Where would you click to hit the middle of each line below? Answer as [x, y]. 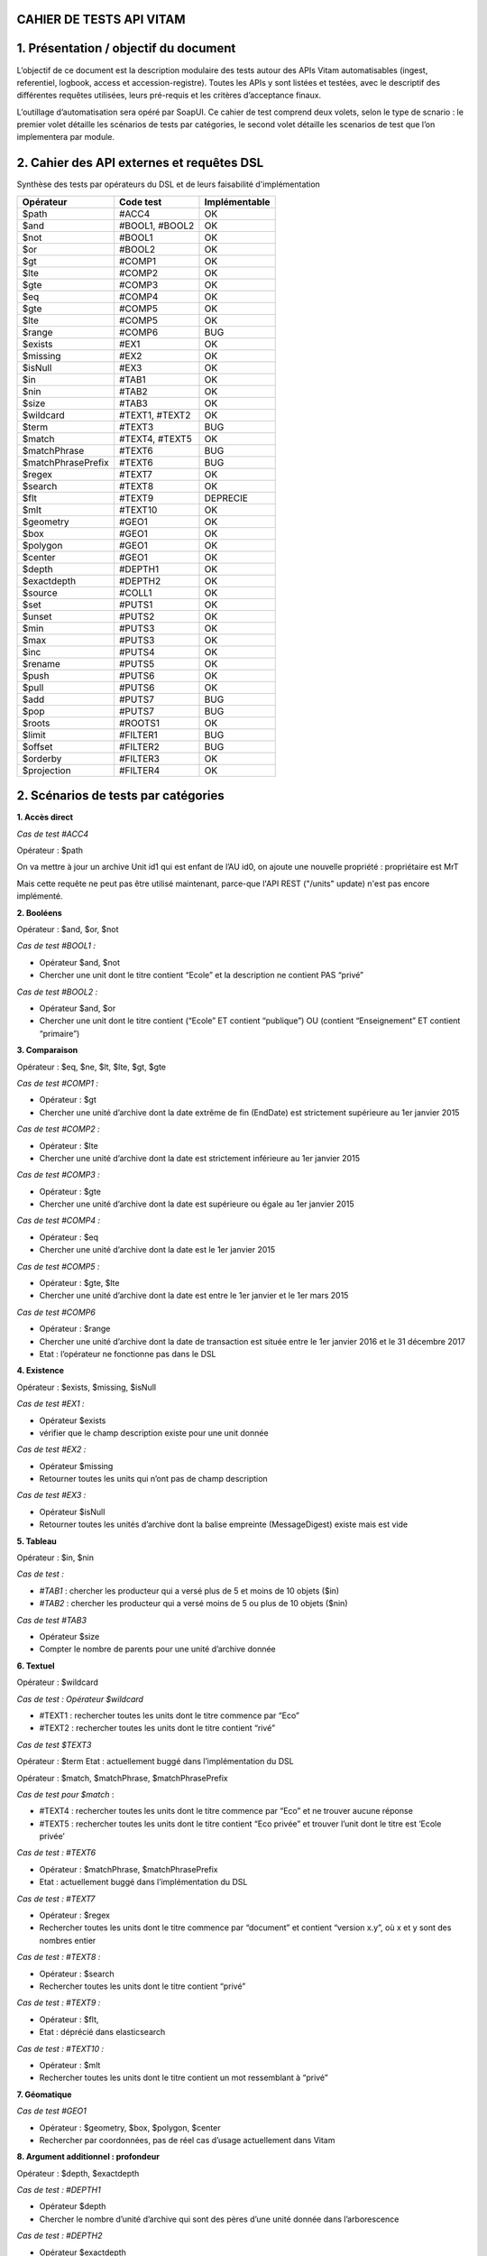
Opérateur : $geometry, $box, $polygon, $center [130, 2127]
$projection [46, 770]
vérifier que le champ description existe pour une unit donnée [154, 1433]
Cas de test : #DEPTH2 [60, 2236]
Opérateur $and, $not [80, 962]
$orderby [42, 758]
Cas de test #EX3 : [51, 1495]
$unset [37, 616]
